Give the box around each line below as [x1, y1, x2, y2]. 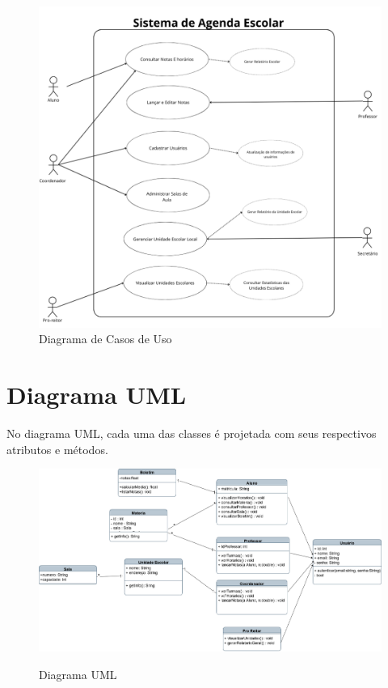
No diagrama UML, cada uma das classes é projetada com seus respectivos [6, 424, 377, 441]
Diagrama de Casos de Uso [39, 330, 172, 347]
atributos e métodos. [6, 440, 108, 457]
